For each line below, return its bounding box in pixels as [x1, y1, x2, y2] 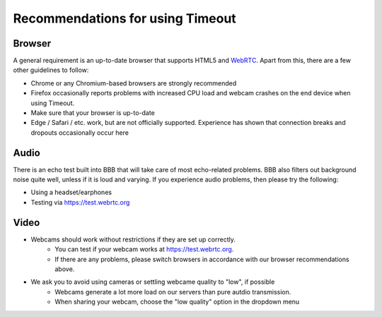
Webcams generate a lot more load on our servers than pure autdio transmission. [54, 287, 291, 296]
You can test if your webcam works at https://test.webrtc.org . [54, 245, 234, 253]
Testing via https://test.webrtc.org [30, 198, 130, 206]
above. [54, 265, 75, 273]
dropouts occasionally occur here [30, 128, 129, 137]
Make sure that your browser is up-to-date [30, 109, 155, 117]
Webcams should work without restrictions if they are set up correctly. [30, 235, 236, 244]
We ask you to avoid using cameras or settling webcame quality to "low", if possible [30, 277, 275, 286]
